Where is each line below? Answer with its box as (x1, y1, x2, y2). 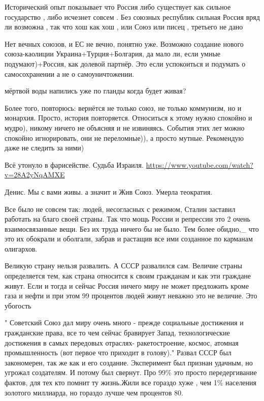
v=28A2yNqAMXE (5, 169, 65, 180)
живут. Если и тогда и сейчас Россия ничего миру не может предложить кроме (5, 280, 249, 291)
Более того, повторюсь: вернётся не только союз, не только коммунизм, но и (5, 102, 242, 113)
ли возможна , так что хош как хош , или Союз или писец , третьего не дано (5, 21, 243, 32)
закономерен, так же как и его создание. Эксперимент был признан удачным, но (5, 357, 253, 367)
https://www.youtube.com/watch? (146, 159, 253, 170)
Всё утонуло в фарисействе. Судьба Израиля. (5, 159, 144, 170)
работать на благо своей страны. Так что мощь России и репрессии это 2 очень (5, 213, 250, 224)
